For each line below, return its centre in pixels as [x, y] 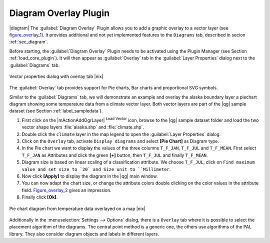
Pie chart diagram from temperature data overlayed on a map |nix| [77, 208]
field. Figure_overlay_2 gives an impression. [67, 190]
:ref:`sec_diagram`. [29, 42]
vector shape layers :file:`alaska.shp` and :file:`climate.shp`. [83, 127]
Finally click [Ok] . [40, 197]
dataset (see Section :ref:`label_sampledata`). [56, 111]
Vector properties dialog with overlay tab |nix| [56, 76]
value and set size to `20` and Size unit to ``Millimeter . [96, 169]
